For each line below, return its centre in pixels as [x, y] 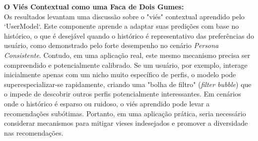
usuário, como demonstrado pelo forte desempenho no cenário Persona [111, 45]
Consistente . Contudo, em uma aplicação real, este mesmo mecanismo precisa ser [127, 55]
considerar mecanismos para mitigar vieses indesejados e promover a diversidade [126, 123]
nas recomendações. [34, 132]
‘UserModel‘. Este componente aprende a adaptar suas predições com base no [122, 26]
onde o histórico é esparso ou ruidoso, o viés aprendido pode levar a [107, 103]
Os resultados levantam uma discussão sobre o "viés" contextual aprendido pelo [124, 16]
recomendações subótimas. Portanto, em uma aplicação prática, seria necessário [125, 113]
